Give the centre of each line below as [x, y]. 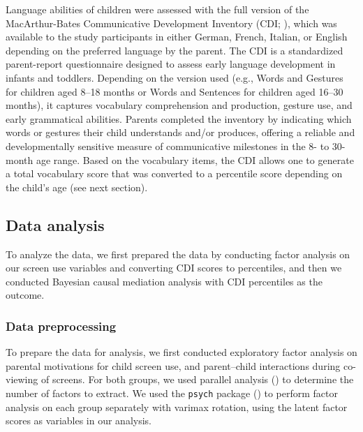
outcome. [25, 295]
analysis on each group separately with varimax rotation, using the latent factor [177, 407]
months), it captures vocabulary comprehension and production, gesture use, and [179, 105]
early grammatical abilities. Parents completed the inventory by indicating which [179, 118]
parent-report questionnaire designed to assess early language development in [171, 64]
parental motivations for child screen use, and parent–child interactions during [173, 365]
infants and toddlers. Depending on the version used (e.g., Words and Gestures [175, 77]
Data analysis [55, 224]
